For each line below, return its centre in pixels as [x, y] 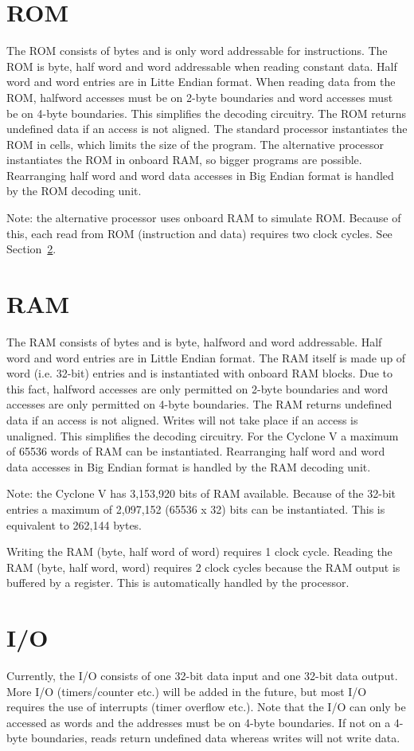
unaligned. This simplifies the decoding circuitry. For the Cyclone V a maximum [203, 435]
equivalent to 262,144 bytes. [74, 524]
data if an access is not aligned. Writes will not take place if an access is [182, 419]
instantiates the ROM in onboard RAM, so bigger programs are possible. [184, 160]
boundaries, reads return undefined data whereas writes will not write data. [216, 738]
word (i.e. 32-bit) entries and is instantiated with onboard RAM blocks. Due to [200, 373]
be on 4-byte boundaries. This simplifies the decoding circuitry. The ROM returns [207, 113]
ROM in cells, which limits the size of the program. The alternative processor [195, 144]
